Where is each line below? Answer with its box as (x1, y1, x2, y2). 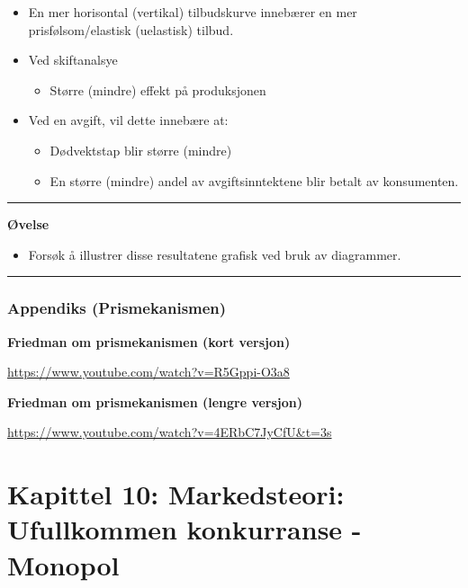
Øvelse (7, 215, 49, 234)
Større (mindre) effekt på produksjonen (49, 80, 266, 99)
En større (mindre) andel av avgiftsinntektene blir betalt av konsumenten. (49, 171, 459, 190)
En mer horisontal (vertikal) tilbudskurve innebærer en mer (28, 3, 357, 21)
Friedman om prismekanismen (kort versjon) (7, 332, 291, 351)
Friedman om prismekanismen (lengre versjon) (7, 392, 303, 411)
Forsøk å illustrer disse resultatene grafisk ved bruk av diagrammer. (28, 245, 401, 263)
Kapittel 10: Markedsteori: (7, 476, 345, 512)
